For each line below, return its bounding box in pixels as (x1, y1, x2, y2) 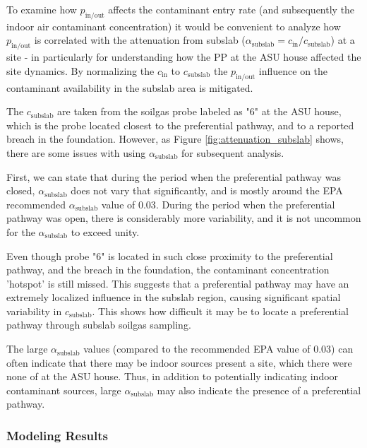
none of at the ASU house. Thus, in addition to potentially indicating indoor (6, 369, 339, 384)
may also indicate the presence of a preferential (157, 382, 361, 397)
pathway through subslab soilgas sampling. (6, 317, 191, 332)
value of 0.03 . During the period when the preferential (101, 196, 335, 211)
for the (6, 224, 35, 239)
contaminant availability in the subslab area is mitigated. (6, 80, 253, 95)
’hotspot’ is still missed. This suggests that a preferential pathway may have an (6, 276, 349, 290)
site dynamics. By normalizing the (6, 63, 155, 78)
